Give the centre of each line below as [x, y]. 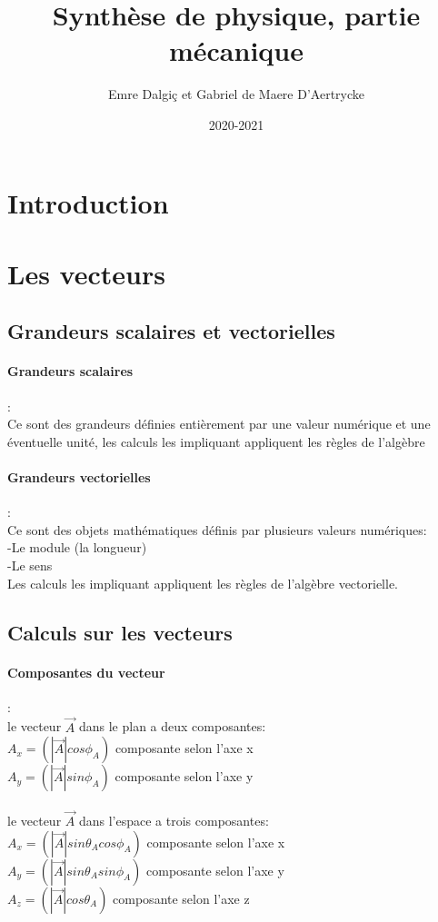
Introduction [88, 202]
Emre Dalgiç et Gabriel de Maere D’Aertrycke [236, 94]
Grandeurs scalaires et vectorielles [171, 331]
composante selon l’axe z [181, 898]
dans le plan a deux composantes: [172, 726]
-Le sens [30, 565]
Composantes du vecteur [86, 672]
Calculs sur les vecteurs [120, 632]
